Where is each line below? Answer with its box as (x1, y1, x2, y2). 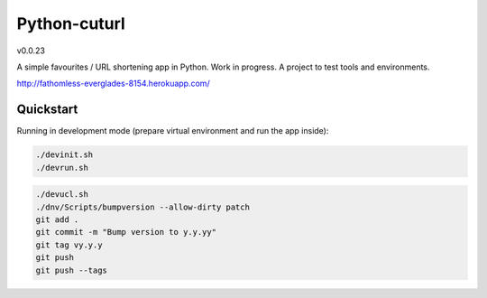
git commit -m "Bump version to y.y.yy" (35, 227, 216, 237)
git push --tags (35, 265, 108, 275)
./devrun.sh (35, 163, 89, 172)
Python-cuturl (16, 14, 125, 33)
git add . (35, 214, 79, 225)
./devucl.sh (35, 190, 89, 200)
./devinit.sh (35, 150, 94, 160)
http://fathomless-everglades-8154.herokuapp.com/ (16, 78, 211, 89)
